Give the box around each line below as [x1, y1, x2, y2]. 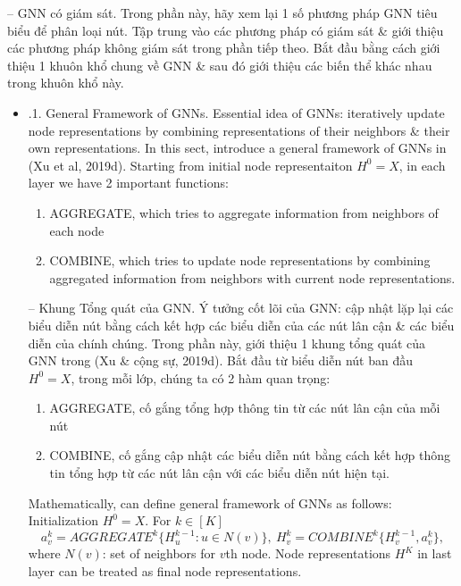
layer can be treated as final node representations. [28, 561, 302, 580]
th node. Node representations [225, 544, 391, 563]
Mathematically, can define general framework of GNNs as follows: [28, 493, 392, 512]
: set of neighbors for [102, 544, 216, 563]
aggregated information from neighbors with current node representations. [49, 268, 456, 287]
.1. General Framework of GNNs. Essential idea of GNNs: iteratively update [28, 103, 445, 121]
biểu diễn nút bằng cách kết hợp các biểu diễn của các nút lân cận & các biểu [28, 315, 455, 334]
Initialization [28, 511, 98, 530]
